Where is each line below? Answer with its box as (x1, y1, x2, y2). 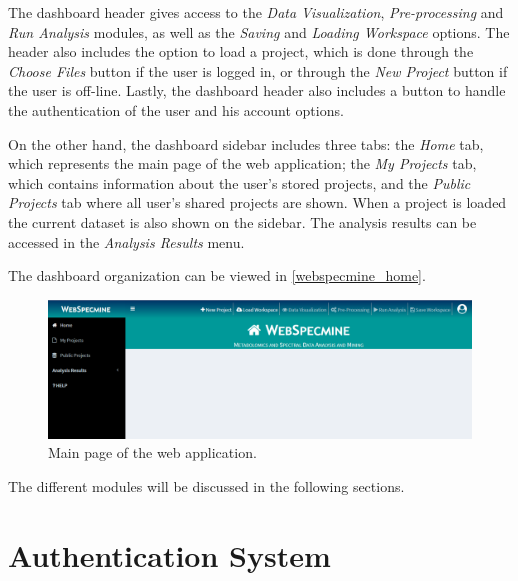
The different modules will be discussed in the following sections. (8, 476, 405, 497)
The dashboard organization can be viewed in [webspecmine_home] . (8, 265, 426, 286)
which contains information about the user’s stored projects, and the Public (8, 172, 471, 193)
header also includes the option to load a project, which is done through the (8, 41, 474, 62)
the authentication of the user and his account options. (8, 99, 344, 120)
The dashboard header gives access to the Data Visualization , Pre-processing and (8, 2, 504, 22)
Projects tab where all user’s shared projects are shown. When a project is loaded (8, 192, 507, 213)
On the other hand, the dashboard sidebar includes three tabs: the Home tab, (8, 133, 484, 154)
